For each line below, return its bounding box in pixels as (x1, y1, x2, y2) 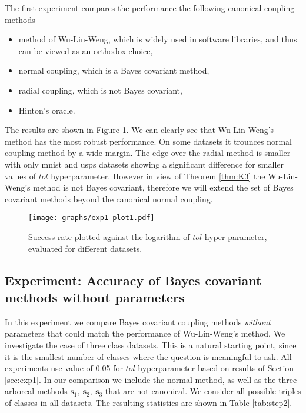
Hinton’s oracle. (18, 104, 75, 116)
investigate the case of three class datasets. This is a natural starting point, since (5, 338, 297, 351)
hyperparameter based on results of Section (138, 362, 294, 374)
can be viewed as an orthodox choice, (18, 44, 153, 56)
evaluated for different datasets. (28, 242, 142, 254)
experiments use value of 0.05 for (5, 362, 123, 374)
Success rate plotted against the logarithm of (28, 230, 190, 242)
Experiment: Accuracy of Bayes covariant (5, 271, 262, 289)
